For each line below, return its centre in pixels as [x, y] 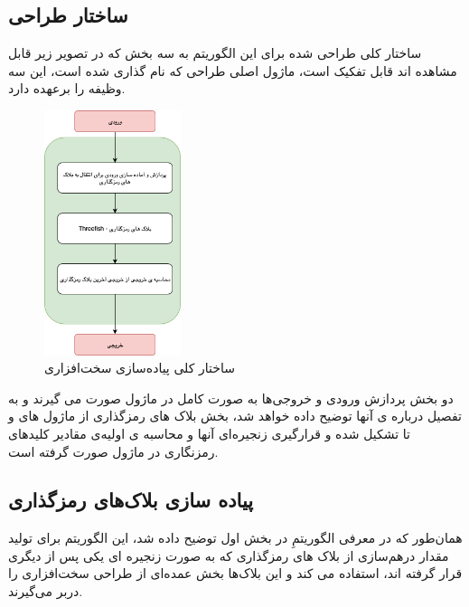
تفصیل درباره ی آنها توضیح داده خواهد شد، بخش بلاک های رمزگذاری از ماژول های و [235, 416]
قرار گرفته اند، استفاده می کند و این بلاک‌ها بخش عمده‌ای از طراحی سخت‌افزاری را [235, 573]
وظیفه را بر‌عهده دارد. [67, 88]
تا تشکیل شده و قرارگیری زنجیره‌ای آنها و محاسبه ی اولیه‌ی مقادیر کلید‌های [209, 433]
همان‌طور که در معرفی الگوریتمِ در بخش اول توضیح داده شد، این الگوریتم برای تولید [235, 538]
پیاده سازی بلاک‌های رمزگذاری [131, 500]
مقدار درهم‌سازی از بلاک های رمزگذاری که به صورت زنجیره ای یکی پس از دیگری [229, 555]
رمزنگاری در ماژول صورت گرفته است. [113, 451]
